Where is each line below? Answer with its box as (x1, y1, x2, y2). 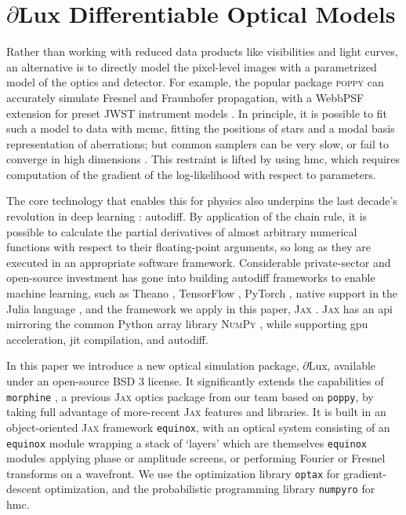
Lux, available (308, 357, 376, 374)
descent (6, 480, 42, 497)
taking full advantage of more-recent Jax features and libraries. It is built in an (6, 404, 386, 420)
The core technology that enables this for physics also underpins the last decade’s (6, 192, 397, 209)
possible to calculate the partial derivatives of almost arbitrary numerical (6, 223, 357, 239)
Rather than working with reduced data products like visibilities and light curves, (6, 43, 398, 60)
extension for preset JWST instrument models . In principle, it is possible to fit (6, 104, 387, 121)
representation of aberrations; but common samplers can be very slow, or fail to (6, 135, 389, 152)
